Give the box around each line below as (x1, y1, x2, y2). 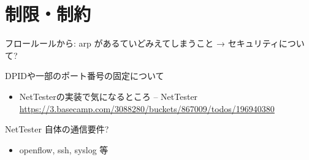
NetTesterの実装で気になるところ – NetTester (19, 90, 198, 102)
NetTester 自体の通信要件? (5, 123, 109, 135)
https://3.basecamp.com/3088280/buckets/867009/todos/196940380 (19, 102, 275, 115)
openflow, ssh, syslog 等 (19, 143, 109, 156)
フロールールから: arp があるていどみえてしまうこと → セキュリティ (5, 37, 279, 50)
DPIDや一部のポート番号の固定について (5, 69, 164, 82)
